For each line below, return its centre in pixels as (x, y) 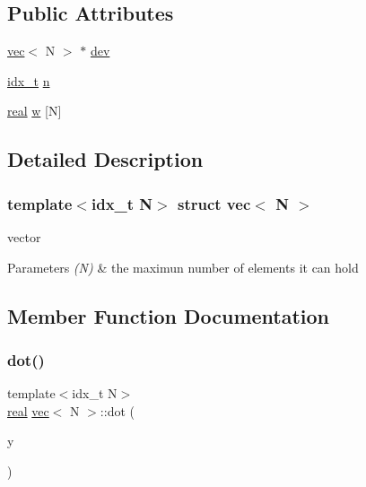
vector (24, 236)
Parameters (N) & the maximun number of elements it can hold (183, 267)
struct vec (214, 203)
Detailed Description (105, 159)
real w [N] (35, 111)
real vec (28, 410)
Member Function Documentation (169, 315)
